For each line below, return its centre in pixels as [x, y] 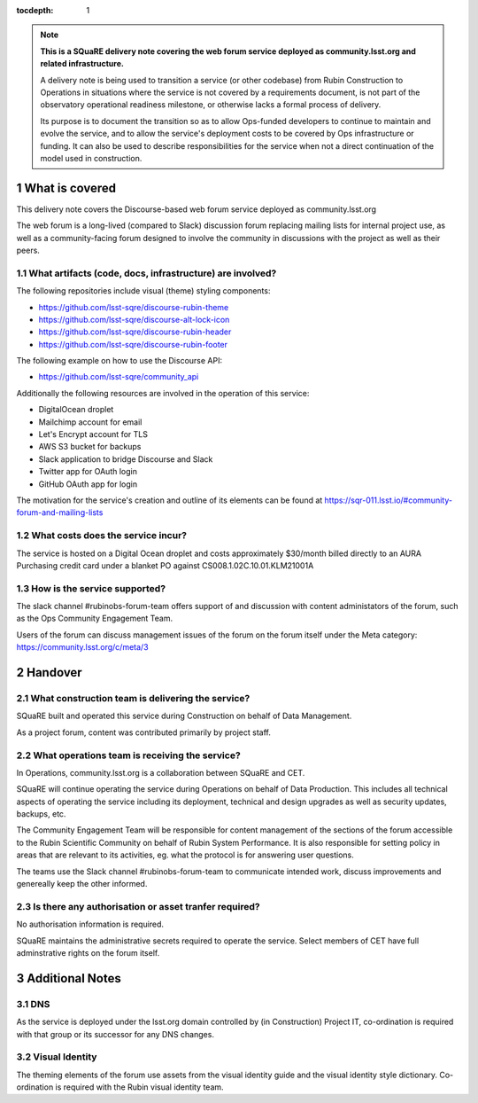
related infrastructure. [82, 64]
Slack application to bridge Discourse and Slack [126, 459]
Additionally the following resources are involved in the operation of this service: [163, 393]
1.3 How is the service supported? [91, 588]
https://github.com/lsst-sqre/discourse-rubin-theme [134, 307]
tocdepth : [35, 10]
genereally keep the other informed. [82, 884]
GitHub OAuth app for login [88, 484]
